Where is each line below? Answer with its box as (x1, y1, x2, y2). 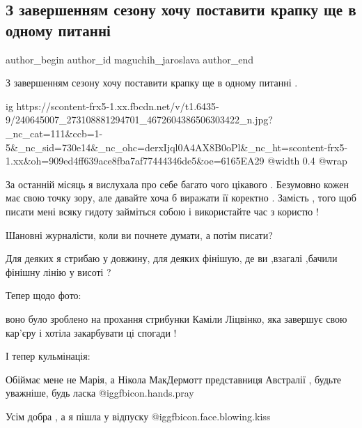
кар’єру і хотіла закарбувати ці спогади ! (6, 325, 177, 339)
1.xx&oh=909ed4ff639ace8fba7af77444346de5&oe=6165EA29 (6, 153, 265, 168)
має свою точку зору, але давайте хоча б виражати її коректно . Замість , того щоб (6, 190, 356, 205)
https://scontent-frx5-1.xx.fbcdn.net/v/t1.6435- (16, 98, 219, 113)
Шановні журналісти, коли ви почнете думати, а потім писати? (6, 227, 273, 242)
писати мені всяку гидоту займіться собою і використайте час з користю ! (6, 204, 319, 218)
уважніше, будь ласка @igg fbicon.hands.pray (6, 385, 194, 400)
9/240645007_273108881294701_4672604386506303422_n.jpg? (6, 112, 273, 127)
